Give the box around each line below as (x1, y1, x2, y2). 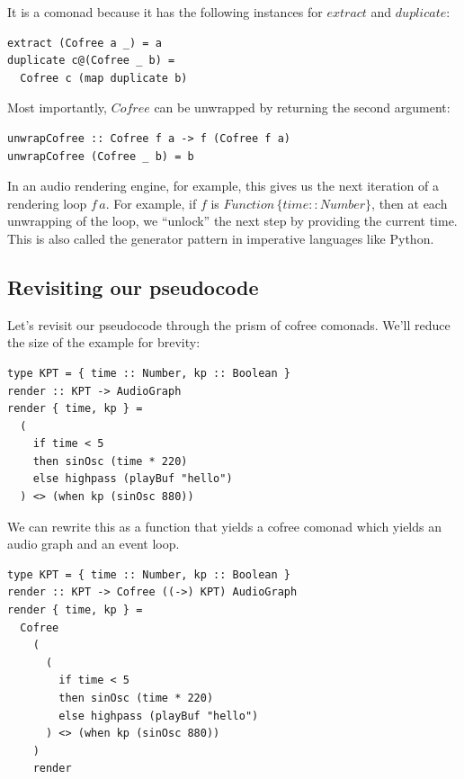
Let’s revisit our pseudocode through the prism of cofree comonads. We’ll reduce (7, 315, 451, 334)
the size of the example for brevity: (7, 333, 201, 352)
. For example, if (105, 193, 197, 212)
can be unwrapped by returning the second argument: (154, 98, 451, 117)
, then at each (371, 193, 448, 212)
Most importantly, (7, 98, 107, 117)
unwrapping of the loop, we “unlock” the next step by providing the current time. (7, 211, 458, 230)
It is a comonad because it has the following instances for (7, 3, 323, 21)
